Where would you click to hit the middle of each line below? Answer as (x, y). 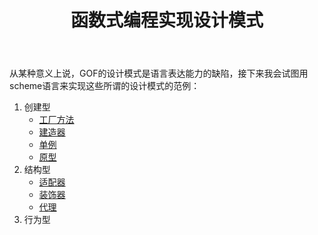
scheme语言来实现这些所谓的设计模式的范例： (105, 86)
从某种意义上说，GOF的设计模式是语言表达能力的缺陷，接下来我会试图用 (159, 73)
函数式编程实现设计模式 (167, 20)
